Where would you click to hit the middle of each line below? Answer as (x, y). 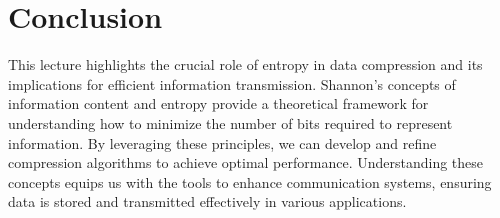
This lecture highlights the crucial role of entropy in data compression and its (245, 64)
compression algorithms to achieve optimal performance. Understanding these (246, 162)
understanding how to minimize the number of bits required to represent (230, 122)
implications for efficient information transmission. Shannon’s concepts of (232, 83)
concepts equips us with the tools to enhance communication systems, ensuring (250, 181)
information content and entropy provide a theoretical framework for (218, 103)
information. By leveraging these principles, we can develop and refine (222, 142)
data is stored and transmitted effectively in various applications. (207, 201)
